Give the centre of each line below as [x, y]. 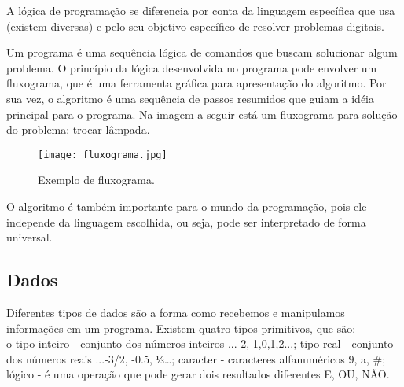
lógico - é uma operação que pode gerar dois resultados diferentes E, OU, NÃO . [198, 374]
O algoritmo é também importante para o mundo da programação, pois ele [187, 206]
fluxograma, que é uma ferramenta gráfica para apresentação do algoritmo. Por [196, 83]
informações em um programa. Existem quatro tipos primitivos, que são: [181, 328]
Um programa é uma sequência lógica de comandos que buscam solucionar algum [202, 52]
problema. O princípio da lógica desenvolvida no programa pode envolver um [192, 67]
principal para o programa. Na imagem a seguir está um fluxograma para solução [202, 114]
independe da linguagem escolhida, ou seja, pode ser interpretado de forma [186, 221]
